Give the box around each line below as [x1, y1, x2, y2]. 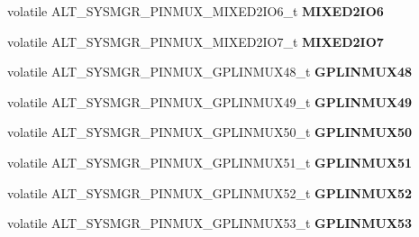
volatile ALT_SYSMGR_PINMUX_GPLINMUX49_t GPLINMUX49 [7, 92, 413, 111]
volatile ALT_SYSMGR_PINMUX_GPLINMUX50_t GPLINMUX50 [7, 123, 413, 141]
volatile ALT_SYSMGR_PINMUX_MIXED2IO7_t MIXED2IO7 [7, 32, 384, 50]
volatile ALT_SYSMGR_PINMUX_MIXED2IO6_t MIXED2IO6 [7, 2, 384, 20]
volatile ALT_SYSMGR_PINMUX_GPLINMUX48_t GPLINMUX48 [7, 62, 413, 81]
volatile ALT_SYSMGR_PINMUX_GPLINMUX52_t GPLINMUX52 [7, 183, 413, 202]
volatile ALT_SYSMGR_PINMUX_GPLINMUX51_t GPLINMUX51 [7, 152, 413, 171]
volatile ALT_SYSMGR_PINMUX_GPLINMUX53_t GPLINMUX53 [7, 214, 413, 232]
